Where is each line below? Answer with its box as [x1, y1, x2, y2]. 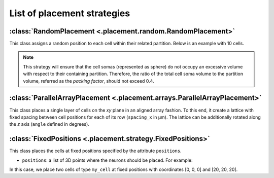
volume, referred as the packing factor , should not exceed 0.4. [23, 78, 154, 84]
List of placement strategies [9, 8, 130, 19]
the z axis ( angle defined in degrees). [9, 121, 90, 127]
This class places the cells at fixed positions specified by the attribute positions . [9, 148, 182, 154]
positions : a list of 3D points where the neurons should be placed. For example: [22, 157, 193, 163]
